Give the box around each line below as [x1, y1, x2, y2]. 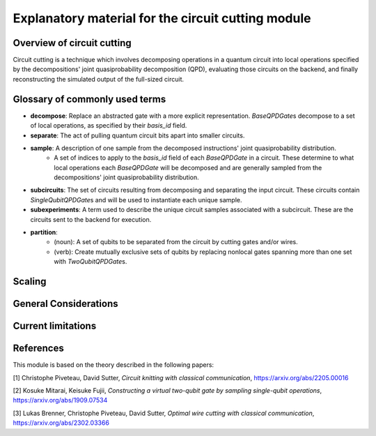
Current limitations [13, 320, 97, 332]
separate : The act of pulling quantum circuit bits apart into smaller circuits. [30, 131, 245, 140]
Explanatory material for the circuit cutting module [13, 10, 311, 26]
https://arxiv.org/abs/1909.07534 [13, 396, 108, 405]
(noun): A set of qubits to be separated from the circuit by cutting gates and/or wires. [54, 238, 299, 246]
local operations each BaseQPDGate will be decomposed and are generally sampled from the [54, 163, 322, 172]
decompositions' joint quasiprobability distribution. [54, 173, 199, 181]
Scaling [13, 276, 47, 287]
